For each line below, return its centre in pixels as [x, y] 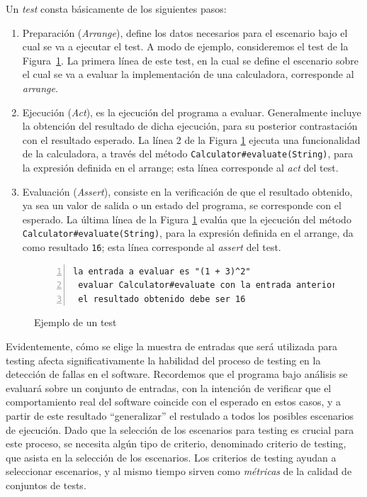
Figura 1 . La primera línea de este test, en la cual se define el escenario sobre [190, 60]
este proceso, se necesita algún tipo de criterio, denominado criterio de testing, [176, 443]
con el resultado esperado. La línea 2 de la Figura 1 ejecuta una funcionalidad [191, 139]
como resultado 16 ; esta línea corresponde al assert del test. [152, 247]
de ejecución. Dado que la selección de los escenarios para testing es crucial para [180, 429]
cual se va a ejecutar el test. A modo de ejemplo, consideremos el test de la [185, 46]
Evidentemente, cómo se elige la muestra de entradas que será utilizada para [172, 346]
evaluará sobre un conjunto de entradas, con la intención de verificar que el [169, 387]
